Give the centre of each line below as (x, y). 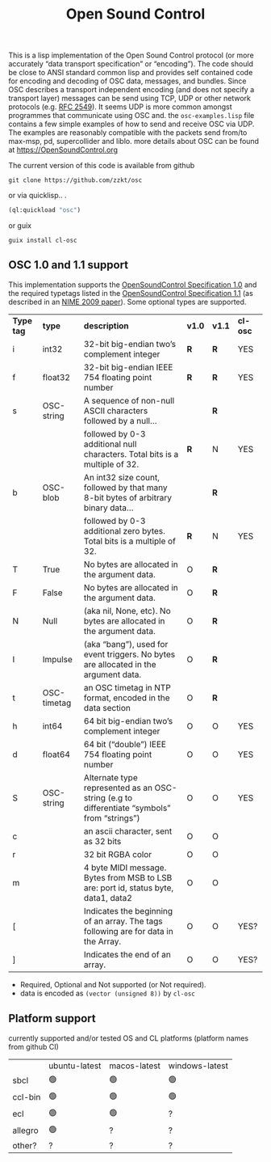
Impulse (57, 659)
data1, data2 (108, 898)
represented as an (118, 788)
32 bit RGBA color (118, 854)
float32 (56, 377)
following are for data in (128, 931)
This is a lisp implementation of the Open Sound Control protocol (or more (131, 55)
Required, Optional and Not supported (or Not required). (113, 984)
